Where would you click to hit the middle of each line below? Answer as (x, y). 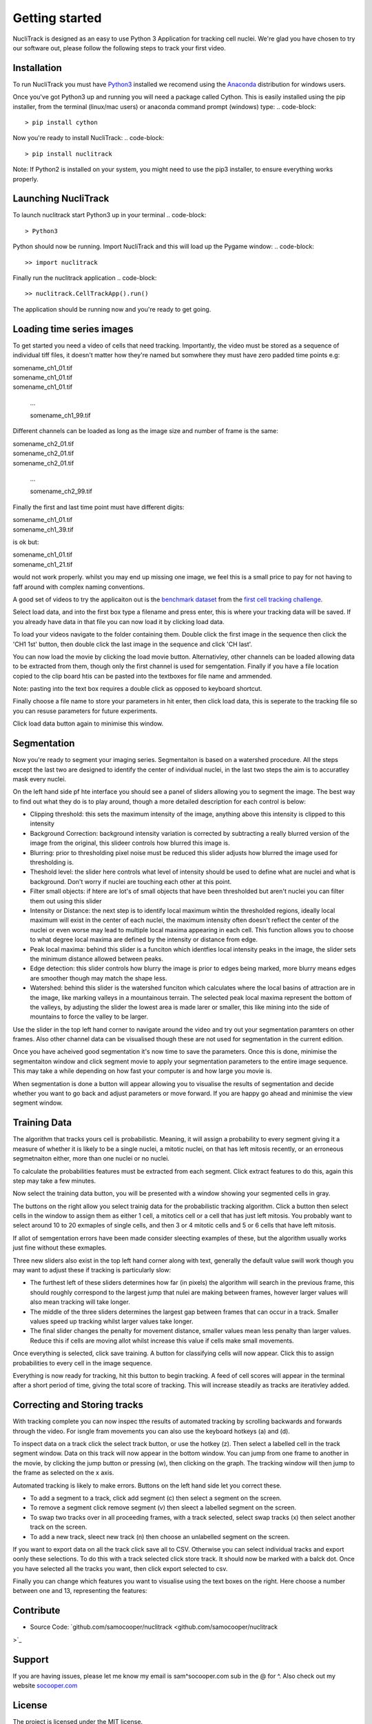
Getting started (57, 18)
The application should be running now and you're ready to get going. (112, 309)
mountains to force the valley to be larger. (89, 1016)
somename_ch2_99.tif (61, 491)
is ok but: (26, 542)
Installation (37, 68)
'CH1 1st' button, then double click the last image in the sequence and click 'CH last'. (133, 644)
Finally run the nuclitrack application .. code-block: (85, 278)
